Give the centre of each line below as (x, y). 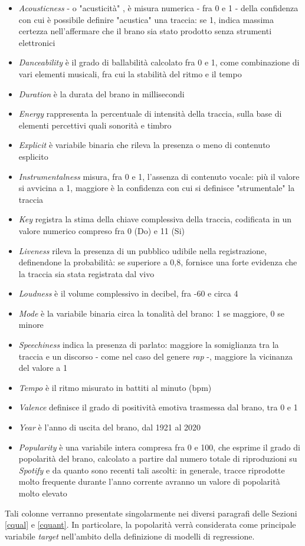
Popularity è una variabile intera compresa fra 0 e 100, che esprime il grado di (159, 447)
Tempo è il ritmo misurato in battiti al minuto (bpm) (115, 387)
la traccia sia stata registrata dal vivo (86, 273)
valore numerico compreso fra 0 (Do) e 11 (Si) (101, 230)
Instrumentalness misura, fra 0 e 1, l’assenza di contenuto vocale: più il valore (159, 176)
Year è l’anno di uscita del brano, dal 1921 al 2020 (110, 427)
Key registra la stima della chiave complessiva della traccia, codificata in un (155, 219)
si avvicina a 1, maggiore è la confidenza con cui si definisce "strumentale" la (157, 188)
